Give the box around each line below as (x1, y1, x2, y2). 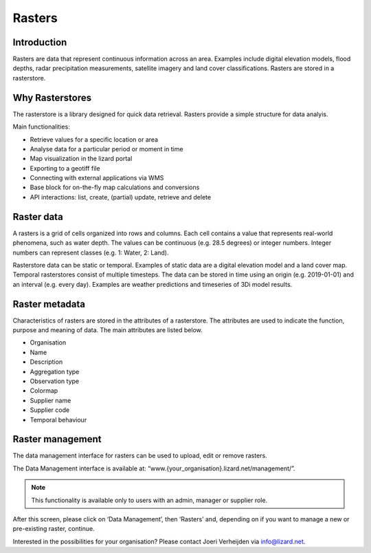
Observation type (30, 377, 80, 385)
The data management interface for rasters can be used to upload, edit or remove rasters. (12, 451, 267, 460)
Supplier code (30, 406, 70, 414)
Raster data (12, 210, 63, 223)
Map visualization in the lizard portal (30, 155, 133, 163)
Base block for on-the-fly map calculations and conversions (30, 183, 200, 192)
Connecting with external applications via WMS (30, 174, 164, 182)
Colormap (30, 387, 58, 395)
